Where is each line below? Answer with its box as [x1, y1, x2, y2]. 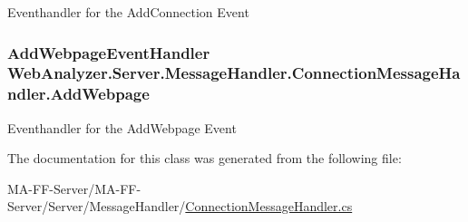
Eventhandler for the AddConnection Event [7, 3, 249, 21]
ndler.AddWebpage [7, 82, 150, 105]
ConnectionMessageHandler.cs [185, 197, 353, 216]
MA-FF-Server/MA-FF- [7, 179, 141, 198]
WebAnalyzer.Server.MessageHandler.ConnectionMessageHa [7, 62, 461, 84]
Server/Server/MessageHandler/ [7, 197, 186, 216]
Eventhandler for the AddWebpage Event [7, 118, 237, 137]
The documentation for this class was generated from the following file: [7, 149, 402, 168]
